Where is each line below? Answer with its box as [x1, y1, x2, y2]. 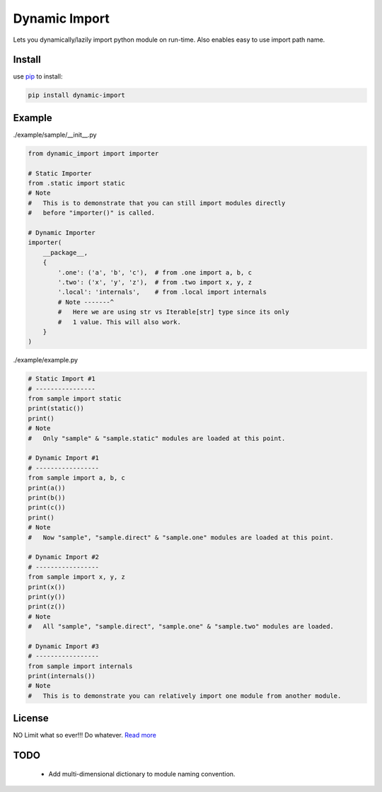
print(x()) [28, 582, 66, 591]
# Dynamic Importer [28, 229, 95, 237]
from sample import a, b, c [28, 474, 125, 482]
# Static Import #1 [28, 375, 95, 383]
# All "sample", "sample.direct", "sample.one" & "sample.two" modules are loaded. [28, 623, 334, 631]
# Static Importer [28, 169, 92, 177]
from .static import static [28, 179, 125, 188]
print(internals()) [28, 672, 95, 680]
